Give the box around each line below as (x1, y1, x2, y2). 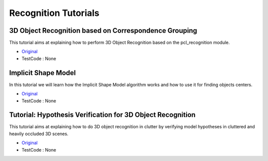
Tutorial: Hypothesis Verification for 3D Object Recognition (9, 111, 196, 119)
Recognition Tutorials (9, 7, 100, 18)
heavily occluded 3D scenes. (9, 131, 69, 137)
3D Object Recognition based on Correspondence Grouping (9, 26, 198, 35)
